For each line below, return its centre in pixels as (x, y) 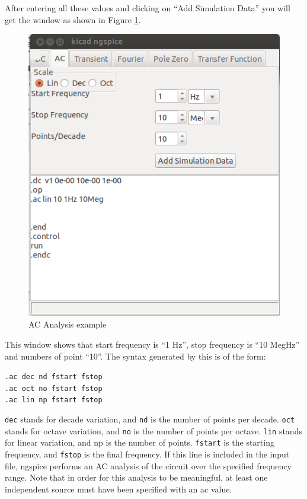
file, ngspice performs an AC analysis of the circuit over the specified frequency (148, 465)
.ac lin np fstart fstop (54, 400)
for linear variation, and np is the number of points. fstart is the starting (140, 442)
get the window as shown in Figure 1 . (73, 19)
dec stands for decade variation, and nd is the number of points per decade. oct (150, 419)
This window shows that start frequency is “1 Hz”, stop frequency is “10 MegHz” (152, 344)
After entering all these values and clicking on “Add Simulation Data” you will (148, 8)
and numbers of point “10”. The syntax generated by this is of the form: (135, 356)
